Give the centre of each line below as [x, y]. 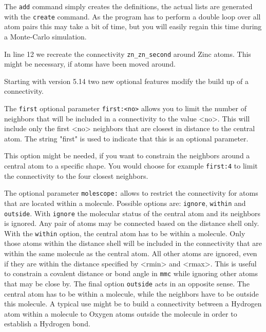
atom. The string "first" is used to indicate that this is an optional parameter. [126, 138]
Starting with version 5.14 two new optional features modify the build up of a [126, 81]
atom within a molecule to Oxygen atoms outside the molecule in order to [121, 313]
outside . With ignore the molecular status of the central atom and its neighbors [132, 213]
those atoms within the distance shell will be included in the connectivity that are [133, 243]
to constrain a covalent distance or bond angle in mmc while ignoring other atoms [131, 273]
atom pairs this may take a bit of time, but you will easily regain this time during [133, 26]
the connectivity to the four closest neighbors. [76, 175]
